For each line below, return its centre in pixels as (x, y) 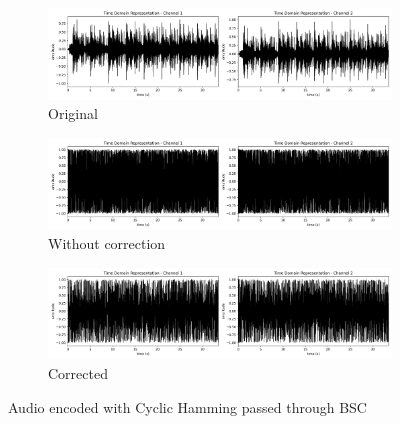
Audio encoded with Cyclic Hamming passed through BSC (187, 406)
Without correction (107, 243)
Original (73, 113)
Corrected (78, 373)
